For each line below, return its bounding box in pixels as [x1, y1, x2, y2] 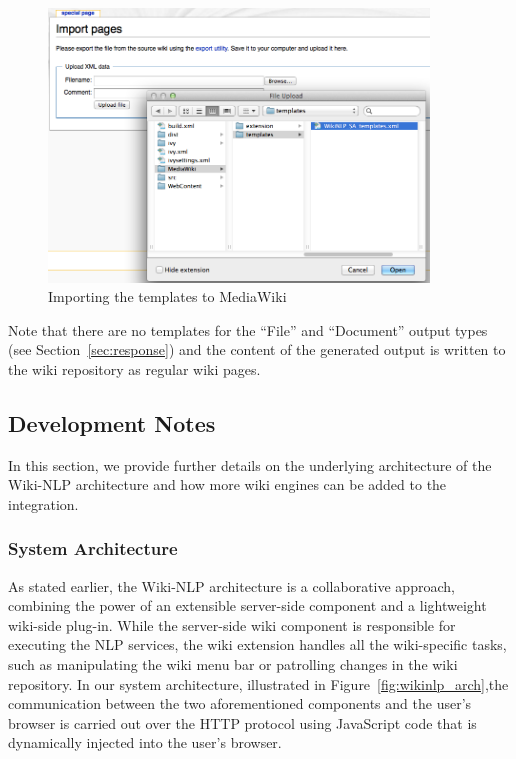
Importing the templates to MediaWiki [48, 286, 287, 307]
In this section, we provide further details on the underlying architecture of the [8, 454, 492, 475]
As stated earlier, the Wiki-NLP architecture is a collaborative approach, [8, 575, 455, 596]
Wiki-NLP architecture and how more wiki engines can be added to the [8, 474, 447, 495]
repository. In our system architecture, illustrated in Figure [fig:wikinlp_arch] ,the [8, 673, 509, 694]
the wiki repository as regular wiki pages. [8, 358, 261, 379]
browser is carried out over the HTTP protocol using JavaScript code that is [8, 712, 477, 733]
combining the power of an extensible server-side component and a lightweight [8, 595, 487, 616]
